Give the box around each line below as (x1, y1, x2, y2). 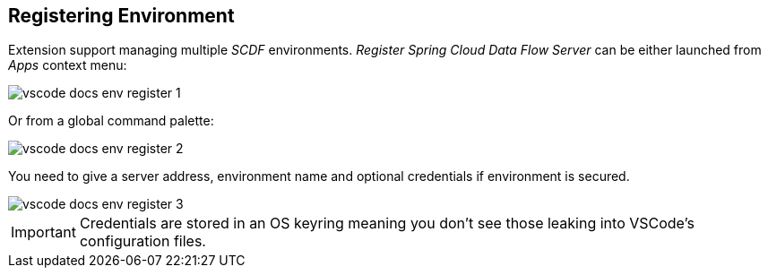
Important (11, 223, 76, 242)
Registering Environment (8, 4, 235, 27)
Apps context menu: (8, 57, 127, 73)
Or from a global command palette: (8, 113, 214, 129)
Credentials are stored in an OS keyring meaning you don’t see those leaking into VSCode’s (79, 214, 695, 233)
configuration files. (79, 232, 206, 251)
